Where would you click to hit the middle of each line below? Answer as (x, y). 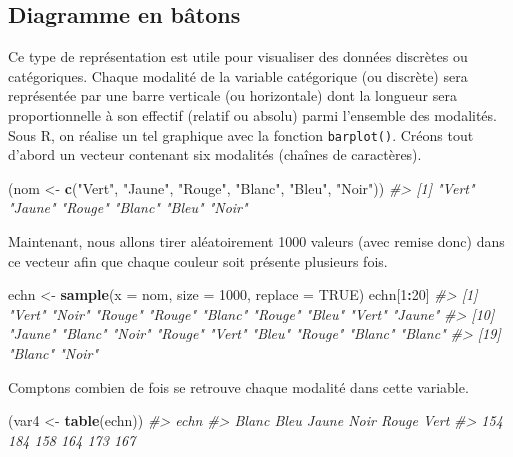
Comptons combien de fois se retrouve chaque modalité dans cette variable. (238, 386)
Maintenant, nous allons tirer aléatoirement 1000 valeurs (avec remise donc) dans (256, 241)
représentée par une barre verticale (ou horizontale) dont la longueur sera (232, 95)
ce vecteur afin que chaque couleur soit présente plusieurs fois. (198, 260)
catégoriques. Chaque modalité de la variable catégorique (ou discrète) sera (238, 75)
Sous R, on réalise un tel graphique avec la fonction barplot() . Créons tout (241, 134)
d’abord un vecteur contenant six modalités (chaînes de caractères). (215, 154)
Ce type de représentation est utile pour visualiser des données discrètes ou (238, 56)
